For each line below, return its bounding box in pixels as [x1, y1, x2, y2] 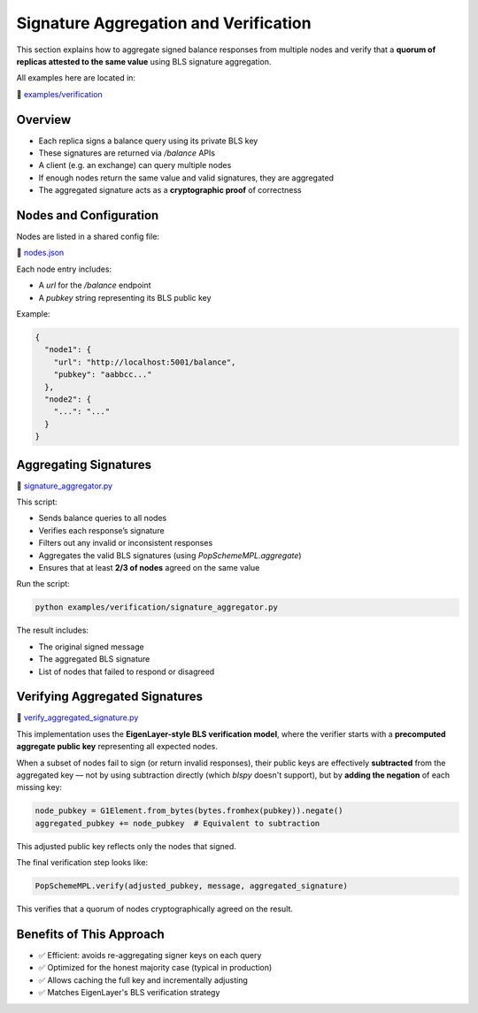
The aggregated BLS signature [38, 654, 150, 664]
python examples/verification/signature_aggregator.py [35, 602, 278, 612]
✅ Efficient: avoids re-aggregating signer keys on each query [38, 950, 262, 961]
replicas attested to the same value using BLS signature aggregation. [16, 56, 272, 66]
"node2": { [44, 394, 92, 404]
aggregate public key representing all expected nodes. [16, 741, 219, 752]
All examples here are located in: [16, 73, 136, 83]
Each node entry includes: [16, 264, 112, 274]
